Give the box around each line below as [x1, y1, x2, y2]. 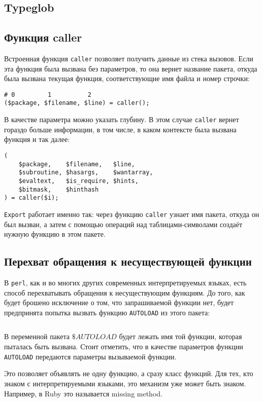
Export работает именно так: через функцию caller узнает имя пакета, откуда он [4, 208, 259, 219]
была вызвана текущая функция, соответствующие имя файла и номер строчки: [4, 73, 250, 84]
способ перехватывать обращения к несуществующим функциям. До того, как [4, 287, 245, 298]
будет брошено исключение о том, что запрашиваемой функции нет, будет [4, 297, 234, 308]
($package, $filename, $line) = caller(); [4, 99, 150, 107]
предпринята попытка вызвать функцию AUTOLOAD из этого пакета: [4, 307, 210, 317]
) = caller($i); [4, 194, 59, 202]
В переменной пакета [4, 331, 70, 342]
